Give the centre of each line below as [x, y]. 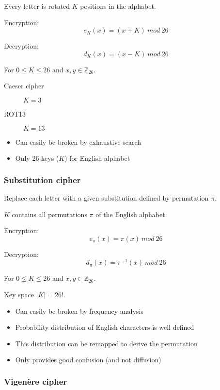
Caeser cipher [24, 86]
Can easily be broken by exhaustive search [78, 142]
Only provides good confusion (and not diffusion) [88, 360]
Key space [19, 295]
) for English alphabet [97, 158]
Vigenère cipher [36, 381]
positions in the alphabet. [118, 6]
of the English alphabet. [131, 214]
